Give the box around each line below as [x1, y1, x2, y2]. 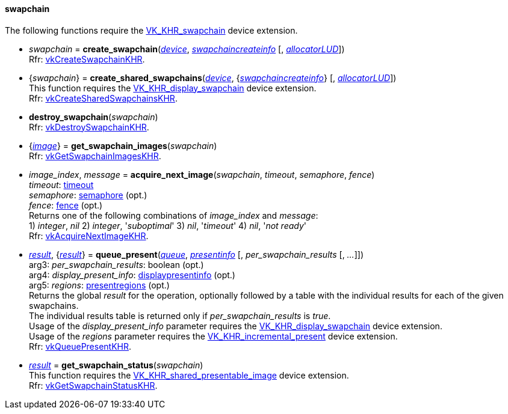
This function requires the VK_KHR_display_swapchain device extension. [29, 82, 317, 93]
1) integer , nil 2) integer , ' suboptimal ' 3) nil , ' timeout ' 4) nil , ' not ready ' [29, 220, 307, 231]
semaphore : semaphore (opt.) [29, 189, 147, 200]
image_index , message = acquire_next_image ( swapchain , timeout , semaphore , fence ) [29, 169, 375, 180]
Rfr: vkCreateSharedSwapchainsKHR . [29, 93, 178, 103]
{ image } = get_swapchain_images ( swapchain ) [29, 140, 217, 151]
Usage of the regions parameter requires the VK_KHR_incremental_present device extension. [29, 330, 398, 341]
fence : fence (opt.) [29, 199, 103, 210]
